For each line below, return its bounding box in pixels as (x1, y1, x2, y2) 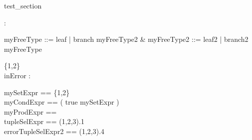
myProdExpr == (4, 106, 57, 117)
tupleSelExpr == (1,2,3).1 (4, 116, 84, 127)
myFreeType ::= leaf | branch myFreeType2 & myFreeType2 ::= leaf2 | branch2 (4, 34, 249, 44)
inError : (4, 70, 31, 80)
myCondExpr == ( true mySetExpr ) (4, 97, 119, 107)
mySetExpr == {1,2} (4, 87, 70, 97)
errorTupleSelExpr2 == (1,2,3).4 (4, 126, 105, 136)
